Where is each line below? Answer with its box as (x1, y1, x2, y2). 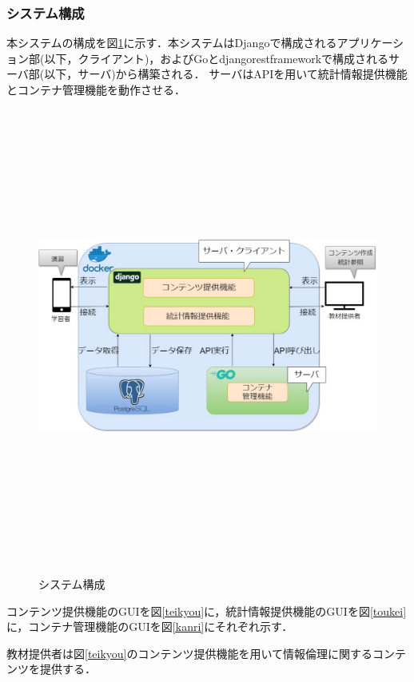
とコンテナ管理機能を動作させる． (6, 81, 185, 97)
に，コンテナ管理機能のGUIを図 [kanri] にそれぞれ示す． (6, 618, 293, 635)
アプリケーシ (336, 34, 404, 51)
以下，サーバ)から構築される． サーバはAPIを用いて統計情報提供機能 (44, 65, 408, 82)
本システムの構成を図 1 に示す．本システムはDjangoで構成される (6, 34, 337, 51)
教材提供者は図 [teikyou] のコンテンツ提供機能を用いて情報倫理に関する (6, 644, 373, 661)
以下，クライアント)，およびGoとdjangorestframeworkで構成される (44, 50, 389, 66)
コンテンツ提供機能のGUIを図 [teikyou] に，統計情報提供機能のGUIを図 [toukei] (6, 602, 407, 619)
